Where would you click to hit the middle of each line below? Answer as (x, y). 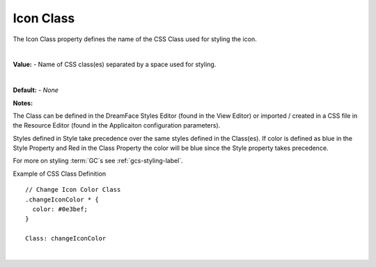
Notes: (23, 103)
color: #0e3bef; (60, 209)
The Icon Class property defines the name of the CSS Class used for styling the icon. (135, 39)
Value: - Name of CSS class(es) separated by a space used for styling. (115, 64)
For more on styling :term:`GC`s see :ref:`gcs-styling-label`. (98, 161)
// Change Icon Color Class (73, 190)
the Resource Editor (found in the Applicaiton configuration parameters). (117, 125)
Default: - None (36, 90)
